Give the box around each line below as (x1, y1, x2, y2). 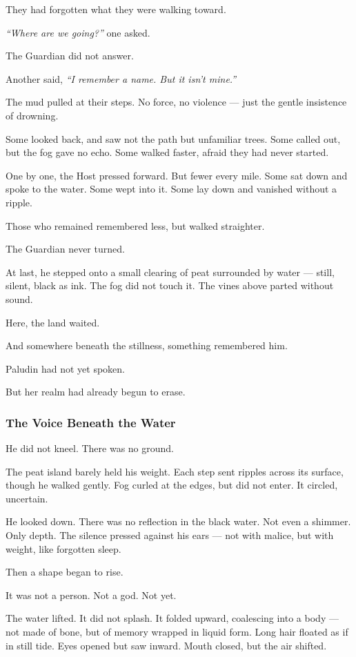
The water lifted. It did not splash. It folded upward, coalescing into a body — (6, 611, 339, 625)
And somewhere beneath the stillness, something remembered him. (6, 338, 288, 353)
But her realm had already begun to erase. (6, 384, 186, 399)
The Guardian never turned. (6, 242, 125, 256)
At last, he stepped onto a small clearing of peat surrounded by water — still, (6, 264, 335, 279)
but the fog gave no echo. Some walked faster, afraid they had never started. (6, 145, 329, 159)
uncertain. (6, 491, 48, 505)
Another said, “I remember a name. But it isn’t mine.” (6, 71, 237, 86)
